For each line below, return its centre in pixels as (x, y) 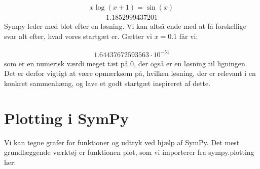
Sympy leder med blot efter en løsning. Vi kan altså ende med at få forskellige (125, 26)
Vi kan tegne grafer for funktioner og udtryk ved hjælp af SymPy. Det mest (122, 142)
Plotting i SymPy (67, 118)
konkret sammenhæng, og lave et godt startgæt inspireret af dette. (107, 83)
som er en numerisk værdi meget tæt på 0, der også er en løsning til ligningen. (126, 63)
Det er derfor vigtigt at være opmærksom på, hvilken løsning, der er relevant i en (130, 73)
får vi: (189, 36)
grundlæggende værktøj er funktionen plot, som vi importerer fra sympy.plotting (129, 152)
